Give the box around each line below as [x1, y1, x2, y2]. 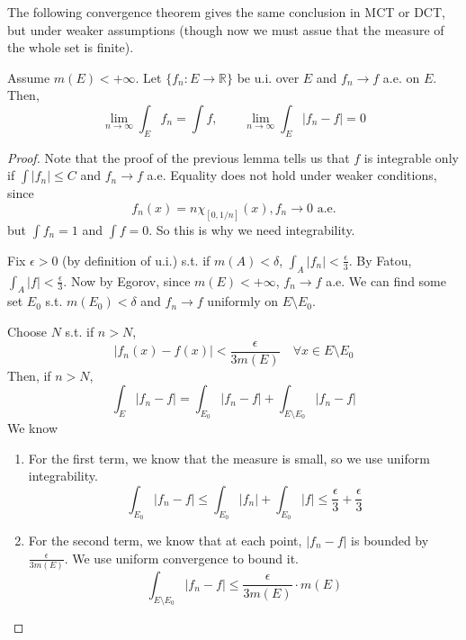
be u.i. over [237, 68, 300, 86]
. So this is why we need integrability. [148, 220, 355, 239]
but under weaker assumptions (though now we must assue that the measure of [7, 20, 444, 39]
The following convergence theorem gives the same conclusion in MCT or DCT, [7, 3, 445, 21]
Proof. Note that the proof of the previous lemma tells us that [7, 148, 350, 167]
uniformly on [207, 292, 278, 311]
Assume [7, 68, 50, 86]
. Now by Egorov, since [63, 271, 191, 290]
